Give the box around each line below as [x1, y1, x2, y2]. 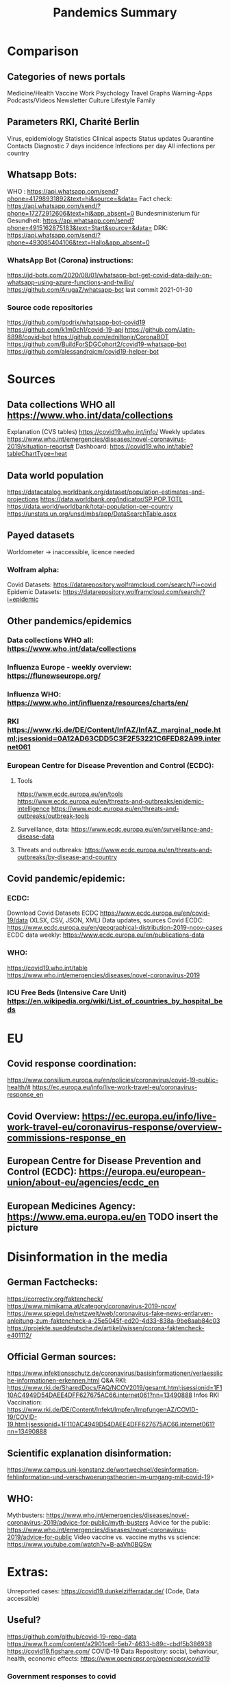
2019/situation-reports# [7, 442, 74, 451]
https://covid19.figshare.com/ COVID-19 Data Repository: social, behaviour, [7, 1647, 219, 1655]
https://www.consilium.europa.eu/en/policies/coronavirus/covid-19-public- [7, 1076, 219, 1084]
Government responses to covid [7, 1671, 116, 1681]
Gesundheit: [7, 216, 42, 225]
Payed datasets [7, 530, 75, 541]
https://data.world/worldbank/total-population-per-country [7, 503, 173, 511]
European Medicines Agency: [7, 1200, 136, 1211]
